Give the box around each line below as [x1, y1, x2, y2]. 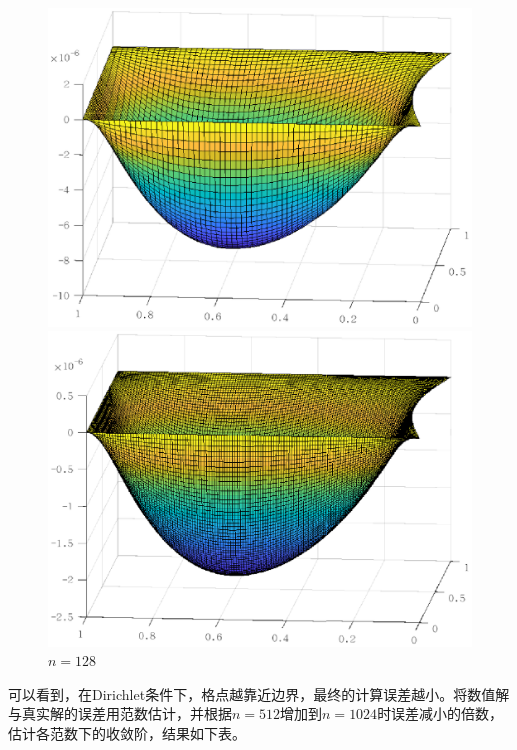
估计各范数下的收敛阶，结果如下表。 [8, 722, 246, 743]
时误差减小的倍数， [377, 703, 504, 724]
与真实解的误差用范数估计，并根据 [8, 703, 232, 724]
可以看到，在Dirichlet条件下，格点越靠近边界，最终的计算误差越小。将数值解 [8, 683, 510, 704]
